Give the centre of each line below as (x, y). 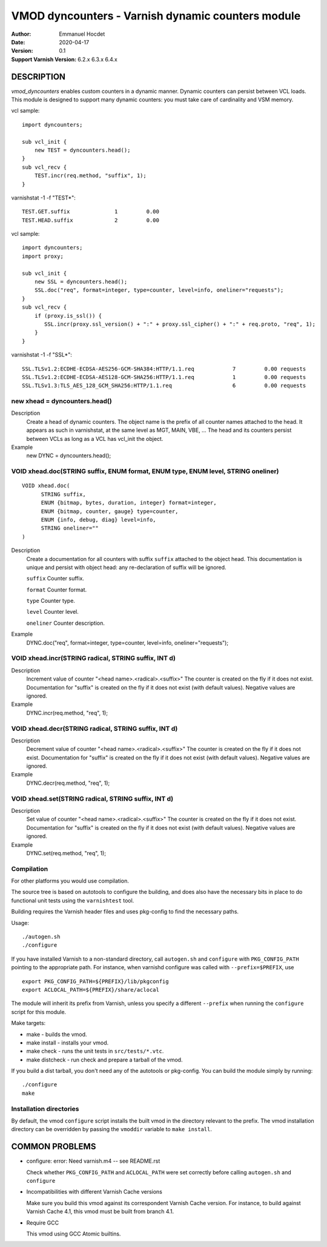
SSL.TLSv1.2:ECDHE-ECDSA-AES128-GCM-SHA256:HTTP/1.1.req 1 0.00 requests (164, 377)
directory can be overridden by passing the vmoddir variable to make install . (111, 1129)
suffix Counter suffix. (55, 579)
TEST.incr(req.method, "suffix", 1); (90, 176)
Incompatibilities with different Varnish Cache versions (94, 1192)
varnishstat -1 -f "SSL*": (42, 355)
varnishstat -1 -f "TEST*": (43, 198)
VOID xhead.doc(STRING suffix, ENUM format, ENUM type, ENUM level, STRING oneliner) (145, 471)
